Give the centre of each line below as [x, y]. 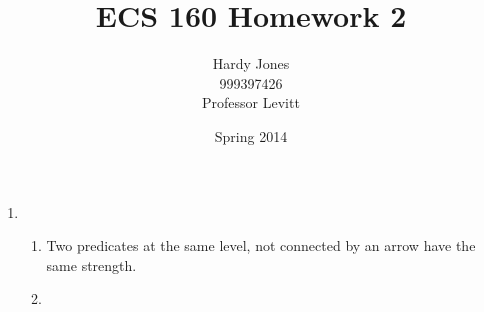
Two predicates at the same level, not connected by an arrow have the [261, 245]
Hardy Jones [251, 63]
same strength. [91, 264]
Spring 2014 [251, 135]
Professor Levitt [251, 102]
